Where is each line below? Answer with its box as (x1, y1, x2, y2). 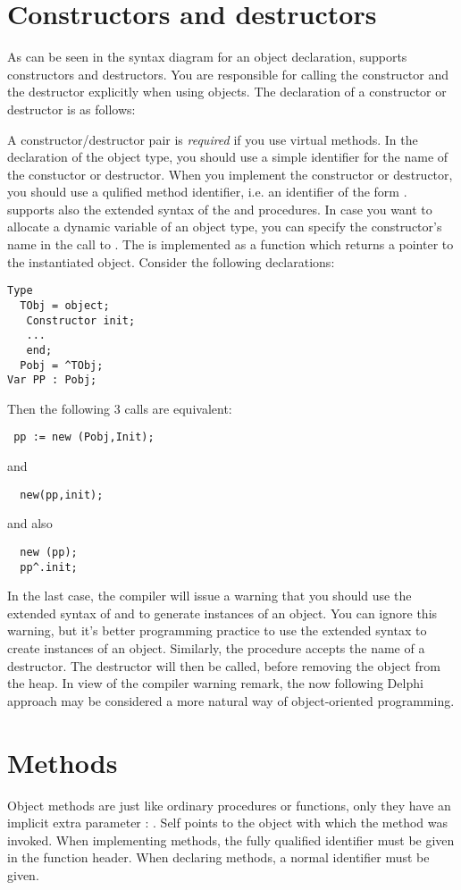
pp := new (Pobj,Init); (13, 431, 155, 444)
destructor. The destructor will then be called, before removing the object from (7, 656, 440, 675)
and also (7, 514, 53, 533)
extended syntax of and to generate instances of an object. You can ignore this (7, 603, 438, 622)
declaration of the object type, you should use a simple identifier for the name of (7, 147, 448, 166)
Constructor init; (26, 314, 136, 327)
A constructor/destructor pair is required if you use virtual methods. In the (7, 130, 418, 148)
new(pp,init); (20, 488, 104, 501)
